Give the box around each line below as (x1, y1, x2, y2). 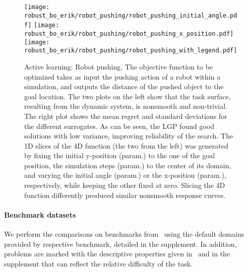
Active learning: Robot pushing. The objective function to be (24, 61, 213, 72)
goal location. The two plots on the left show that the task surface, (24, 91, 231, 101)
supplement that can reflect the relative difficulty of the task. (4, 258, 193, 268)
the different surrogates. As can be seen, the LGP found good (24, 120, 214, 131)
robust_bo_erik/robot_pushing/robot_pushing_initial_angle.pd (24, 12, 237, 19)
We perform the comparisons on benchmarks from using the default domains (4, 229, 244, 239)
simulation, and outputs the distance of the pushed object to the (24, 81, 224, 92)
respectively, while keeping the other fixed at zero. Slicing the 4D (24, 180, 225, 190)
